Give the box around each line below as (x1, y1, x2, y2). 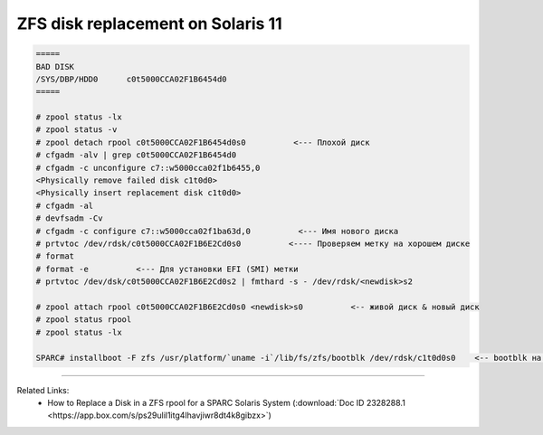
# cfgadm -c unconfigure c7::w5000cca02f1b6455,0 (35, 163, 261, 173)
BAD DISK (35, 61, 75, 71)
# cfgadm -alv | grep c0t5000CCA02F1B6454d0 (35, 150, 237, 160)
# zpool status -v (35, 125, 118, 135)
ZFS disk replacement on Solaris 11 (16, 14, 282, 33)
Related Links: (16, 384, 70, 395)
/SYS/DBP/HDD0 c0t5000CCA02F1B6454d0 (35, 73, 227, 84)
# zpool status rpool (35, 315, 132, 325)
